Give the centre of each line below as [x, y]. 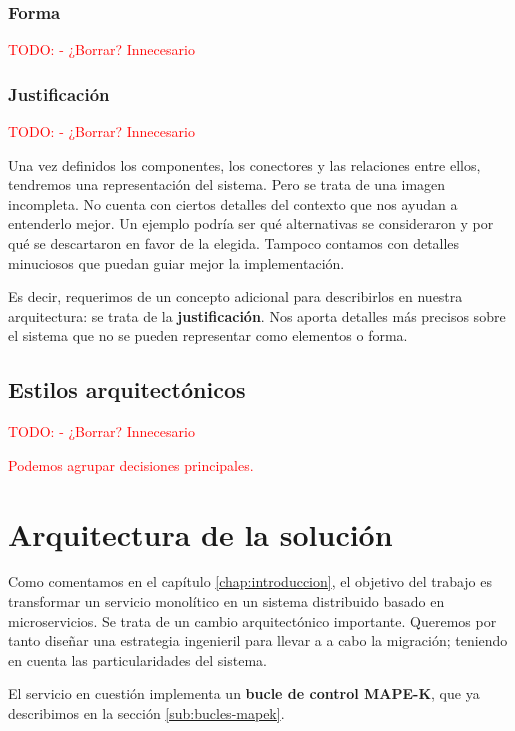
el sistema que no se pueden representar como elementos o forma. [208, 335]
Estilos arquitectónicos [127, 389]
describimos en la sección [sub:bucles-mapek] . [146, 713]
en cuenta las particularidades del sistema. [137, 659]
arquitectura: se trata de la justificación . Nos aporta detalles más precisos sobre [257, 315]
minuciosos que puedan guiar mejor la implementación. [176, 262]
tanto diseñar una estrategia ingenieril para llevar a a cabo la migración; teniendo [258, 640]
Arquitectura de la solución [200, 533]
